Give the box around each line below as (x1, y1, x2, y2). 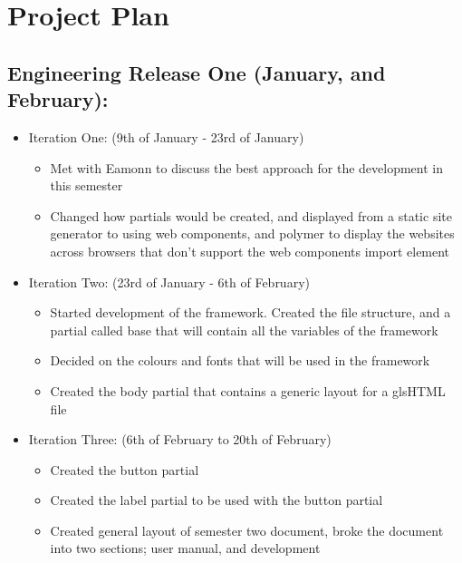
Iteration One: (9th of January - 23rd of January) (28, 127, 304, 146)
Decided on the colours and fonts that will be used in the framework (50, 351, 430, 370)
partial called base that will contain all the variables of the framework (50, 320, 438, 339)
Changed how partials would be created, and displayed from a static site (50, 206, 452, 225)
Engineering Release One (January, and (7, 58, 386, 86)
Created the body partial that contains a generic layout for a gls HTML (50, 381, 446, 400)
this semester (50, 176, 123, 195)
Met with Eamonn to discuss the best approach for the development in (50, 158, 444, 177)
